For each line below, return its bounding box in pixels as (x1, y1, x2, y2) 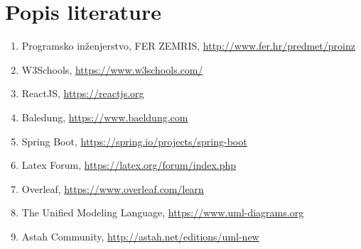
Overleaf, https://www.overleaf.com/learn (21, 181, 204, 196)
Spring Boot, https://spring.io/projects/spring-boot (21, 133, 247, 148)
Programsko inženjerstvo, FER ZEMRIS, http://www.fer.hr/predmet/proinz (21, 38, 355, 53)
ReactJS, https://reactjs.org (21, 86, 144, 101)
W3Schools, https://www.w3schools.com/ (21, 62, 203, 77)
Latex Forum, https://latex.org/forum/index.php (21, 157, 237, 172)
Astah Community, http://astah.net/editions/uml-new (21, 228, 259, 243)
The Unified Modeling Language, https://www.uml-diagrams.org (21, 205, 304, 220)
